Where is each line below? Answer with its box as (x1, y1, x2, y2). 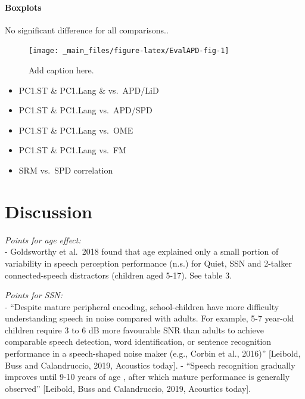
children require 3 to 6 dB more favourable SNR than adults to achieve (5, 323, 264, 336)
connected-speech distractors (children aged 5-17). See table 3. (5, 268, 232, 281)
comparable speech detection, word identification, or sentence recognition (5, 335, 272, 348)
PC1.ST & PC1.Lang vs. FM (18, 144, 126, 156)
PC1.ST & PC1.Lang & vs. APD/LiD (18, 83, 159, 96)
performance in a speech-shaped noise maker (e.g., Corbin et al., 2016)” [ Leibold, (5, 347, 301, 360)
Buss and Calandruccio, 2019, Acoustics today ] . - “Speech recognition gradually (5, 358, 295, 371)
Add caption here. (29, 64, 94, 76)
